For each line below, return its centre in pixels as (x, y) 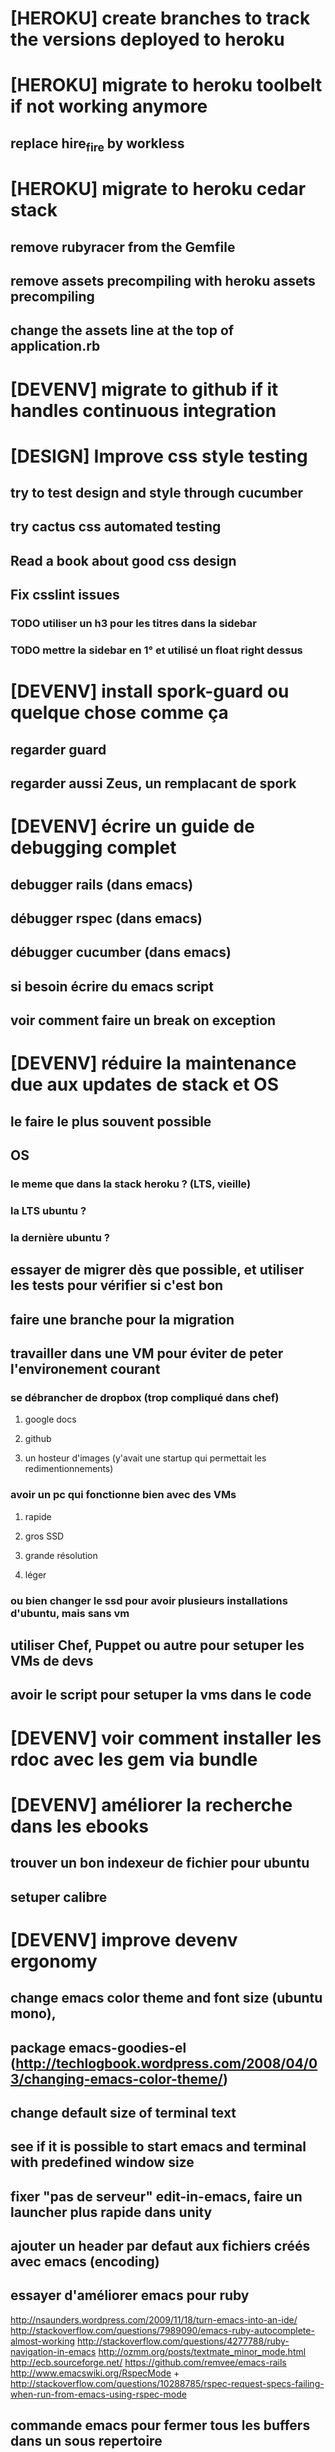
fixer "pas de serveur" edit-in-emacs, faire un (156, 2196)
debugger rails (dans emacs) (102, 884)
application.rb (55, 346)
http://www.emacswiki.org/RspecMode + (95, 2373)
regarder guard (58, 749)
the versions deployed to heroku (147, 39)
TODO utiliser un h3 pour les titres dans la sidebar (133, 624)
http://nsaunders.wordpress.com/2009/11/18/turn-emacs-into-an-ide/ (154, 2319)
